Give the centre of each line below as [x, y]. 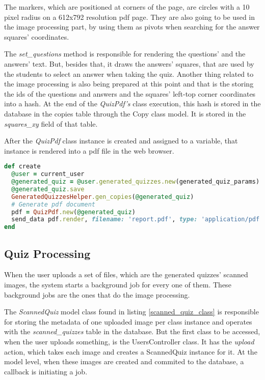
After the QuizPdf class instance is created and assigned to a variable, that [121, 141]
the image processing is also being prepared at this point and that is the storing [129, 84]
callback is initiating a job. [46, 371]
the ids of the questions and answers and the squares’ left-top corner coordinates [130, 93]
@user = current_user [48, 174]
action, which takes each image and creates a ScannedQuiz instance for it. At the [131, 351]
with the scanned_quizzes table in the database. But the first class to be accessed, [132, 331]
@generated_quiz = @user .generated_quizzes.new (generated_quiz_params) [136, 182]
